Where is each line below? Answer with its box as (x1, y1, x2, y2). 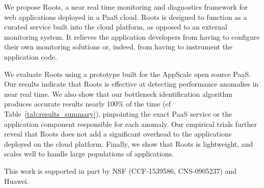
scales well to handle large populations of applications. (4, 148, 174, 159)
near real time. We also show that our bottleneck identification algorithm (4, 88, 232, 99)
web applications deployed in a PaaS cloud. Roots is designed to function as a (4, 11, 247, 22)
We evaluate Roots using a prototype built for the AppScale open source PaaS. (4, 68, 251, 79)
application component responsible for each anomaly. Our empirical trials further (4, 118, 257, 129)
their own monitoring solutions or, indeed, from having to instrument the (4, 41, 233, 52)
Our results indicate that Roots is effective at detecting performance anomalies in (4, 78, 259, 89)
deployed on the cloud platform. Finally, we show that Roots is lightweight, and (4, 138, 253, 149)
